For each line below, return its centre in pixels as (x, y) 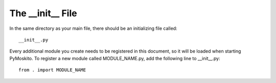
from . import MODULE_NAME (52, 70)
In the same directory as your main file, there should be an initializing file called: (93, 28)
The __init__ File (43, 13)
